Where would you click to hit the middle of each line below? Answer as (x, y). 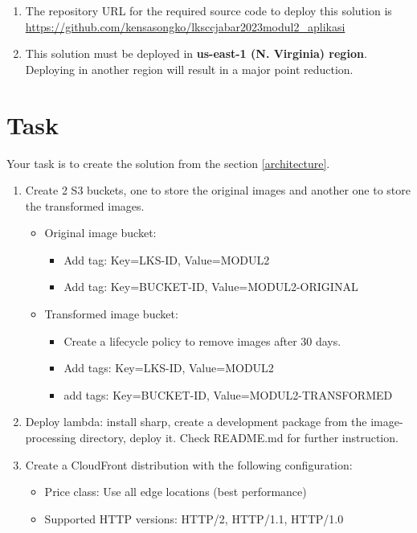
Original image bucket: (100, 233)
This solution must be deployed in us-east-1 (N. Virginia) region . (196, 53)
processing (51, 438)
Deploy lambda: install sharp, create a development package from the (196, 422)
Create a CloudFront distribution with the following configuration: (189, 464)
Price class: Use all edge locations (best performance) (176, 492)
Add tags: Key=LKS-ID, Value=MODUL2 (169, 368)
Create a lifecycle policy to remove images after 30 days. (202, 340)
